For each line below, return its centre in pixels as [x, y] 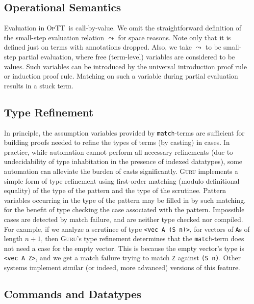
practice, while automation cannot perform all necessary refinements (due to [119, 152]
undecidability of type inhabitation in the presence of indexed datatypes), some [123, 161]
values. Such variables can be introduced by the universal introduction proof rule [126, 66]
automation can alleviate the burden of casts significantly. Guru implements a [121, 171]
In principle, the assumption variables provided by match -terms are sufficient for [124, 132]
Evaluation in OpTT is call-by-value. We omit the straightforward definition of [123, 28]
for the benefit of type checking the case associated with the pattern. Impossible [124, 209]
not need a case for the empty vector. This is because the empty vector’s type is [124, 248]
